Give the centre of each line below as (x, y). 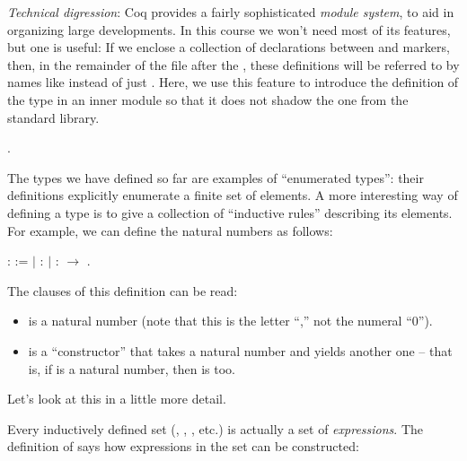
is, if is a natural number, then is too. (132, 368)
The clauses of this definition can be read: (123, 290)
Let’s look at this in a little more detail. (117, 399)
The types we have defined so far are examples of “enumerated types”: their (216, 177)
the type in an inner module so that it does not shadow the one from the (208, 99)
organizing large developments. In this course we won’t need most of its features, (229, 29)
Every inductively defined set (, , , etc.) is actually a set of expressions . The (216, 428)
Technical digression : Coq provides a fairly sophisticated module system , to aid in (231, 12)
